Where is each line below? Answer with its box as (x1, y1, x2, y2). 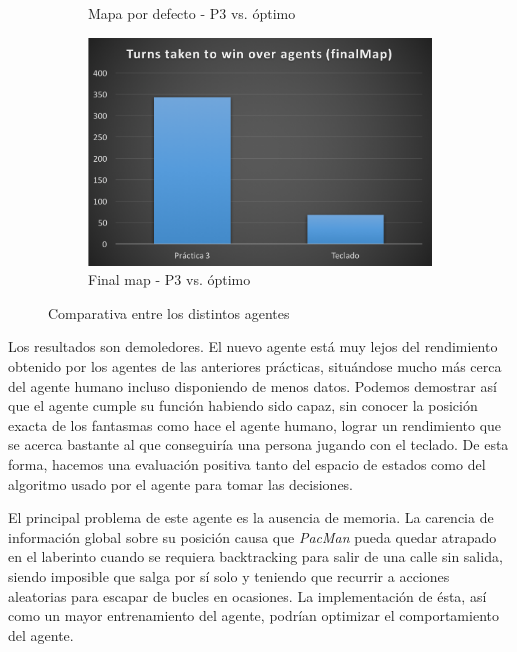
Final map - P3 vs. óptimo (88, 269, 251, 290)
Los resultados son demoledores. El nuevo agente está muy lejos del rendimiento (8, 336, 498, 357)
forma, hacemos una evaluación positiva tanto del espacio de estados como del (8, 453, 486, 474)
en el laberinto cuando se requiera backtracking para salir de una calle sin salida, (8, 546, 503, 567)
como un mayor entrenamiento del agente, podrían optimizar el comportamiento (8, 605, 499, 626)
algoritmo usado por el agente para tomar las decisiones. (8, 473, 354, 494)
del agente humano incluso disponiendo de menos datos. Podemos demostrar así (8, 375, 497, 396)
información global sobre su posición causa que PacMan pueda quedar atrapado (8, 526, 497, 547)
